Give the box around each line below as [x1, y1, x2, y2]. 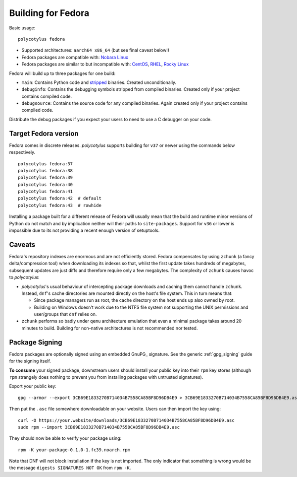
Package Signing [9, 338, 62, 346]
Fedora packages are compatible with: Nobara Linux [21, 54, 129, 60]
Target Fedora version [9, 129, 79, 137]
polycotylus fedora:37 [18, 161, 73, 166]
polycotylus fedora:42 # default [18, 196, 101, 201]
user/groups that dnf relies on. [34, 311, 97, 317]
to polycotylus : [9, 274, 40, 280]
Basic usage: [9, 25, 36, 31]
